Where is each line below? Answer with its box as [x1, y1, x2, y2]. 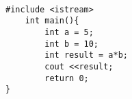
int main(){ [25, 16, 79, 26]
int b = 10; [44, 38, 99, 49]
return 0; [44, 73, 89, 83]
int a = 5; [44, 27, 94, 37]
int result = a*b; [44, 50, 128, 60]
